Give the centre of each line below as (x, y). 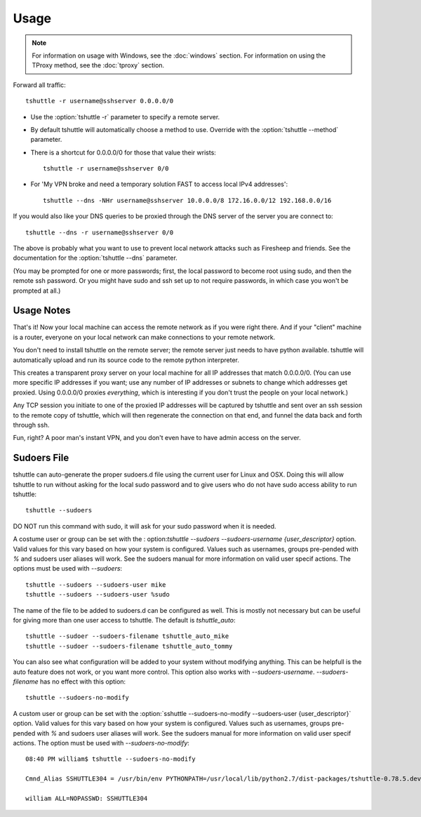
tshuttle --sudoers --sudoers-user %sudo (98, 595)
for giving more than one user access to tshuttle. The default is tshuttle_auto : (124, 620)
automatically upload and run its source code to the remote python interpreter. (126, 360)
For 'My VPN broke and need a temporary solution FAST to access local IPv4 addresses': (159, 184)
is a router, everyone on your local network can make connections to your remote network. (144, 337)
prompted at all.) (37, 291)
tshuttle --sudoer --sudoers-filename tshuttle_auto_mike (127, 636)
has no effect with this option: (83, 682)
